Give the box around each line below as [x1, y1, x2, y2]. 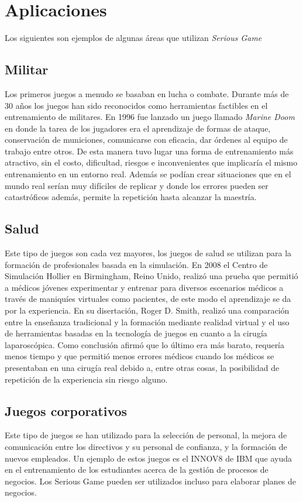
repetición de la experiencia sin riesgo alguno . [5, 373, 168, 385]
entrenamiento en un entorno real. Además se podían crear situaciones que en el [5, 168, 291, 180]
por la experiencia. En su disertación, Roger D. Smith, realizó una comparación [5, 304, 290, 317]
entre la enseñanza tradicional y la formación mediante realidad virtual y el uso [5, 315, 290, 328]
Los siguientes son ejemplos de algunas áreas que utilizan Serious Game [5, 32, 262, 44]
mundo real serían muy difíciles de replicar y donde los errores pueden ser [5, 179, 268, 191]
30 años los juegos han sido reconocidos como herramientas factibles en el [5, 99, 268, 111]
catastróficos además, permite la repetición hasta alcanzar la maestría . [5, 191, 257, 203]
